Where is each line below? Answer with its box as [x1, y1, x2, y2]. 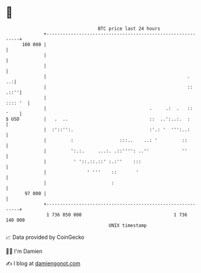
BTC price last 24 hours [97, 26, 161, 32]
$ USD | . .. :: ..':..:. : [5, 116, 190, 122]
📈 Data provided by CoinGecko [5, 233, 85, 241]
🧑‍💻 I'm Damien [5, 247, 43, 255]
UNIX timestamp [108, 222, 147, 229]
